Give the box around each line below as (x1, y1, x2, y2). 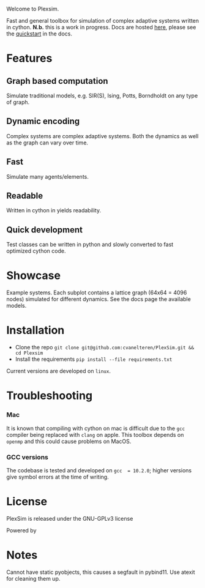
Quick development (6, 225, 83, 235)
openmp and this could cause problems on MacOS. (6, 437, 132, 445)
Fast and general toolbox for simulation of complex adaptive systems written (6, 17, 199, 24)
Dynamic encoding (6, 116, 80, 127)
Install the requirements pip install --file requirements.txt (15, 355, 173, 363)
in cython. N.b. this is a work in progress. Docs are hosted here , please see (6, 24, 196, 31)
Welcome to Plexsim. (6, 6, 59, 12)
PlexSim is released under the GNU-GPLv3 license (6, 515, 133, 522)
